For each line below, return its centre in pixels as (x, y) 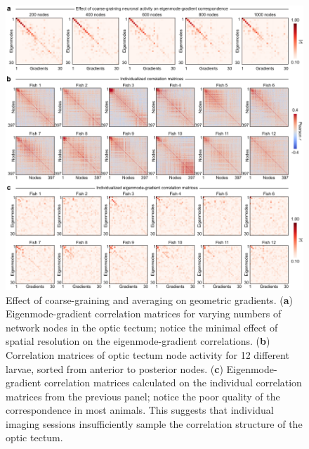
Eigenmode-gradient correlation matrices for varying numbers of (144, 314)
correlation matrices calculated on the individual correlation (173, 382)
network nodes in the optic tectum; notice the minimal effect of (142, 327)
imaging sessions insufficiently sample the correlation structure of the (154, 423)
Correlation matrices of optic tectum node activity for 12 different (147, 354)
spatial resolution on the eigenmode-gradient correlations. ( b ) (138, 341)
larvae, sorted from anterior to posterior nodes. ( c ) (114, 368)
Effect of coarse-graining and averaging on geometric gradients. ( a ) (149, 299)
